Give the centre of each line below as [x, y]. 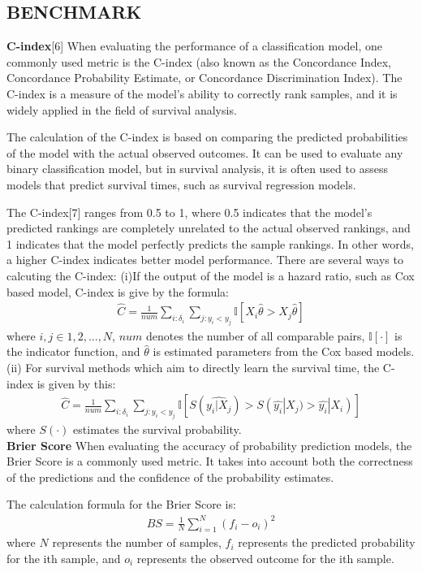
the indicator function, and [73, 351]
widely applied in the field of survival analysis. [122, 109]
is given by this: [76, 383]
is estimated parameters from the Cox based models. [284, 351]
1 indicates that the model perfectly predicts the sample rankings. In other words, [210, 243]
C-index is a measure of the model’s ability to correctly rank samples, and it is [202, 93]
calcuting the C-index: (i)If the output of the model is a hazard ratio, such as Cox [211, 275]
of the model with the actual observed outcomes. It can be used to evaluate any [205, 152]
